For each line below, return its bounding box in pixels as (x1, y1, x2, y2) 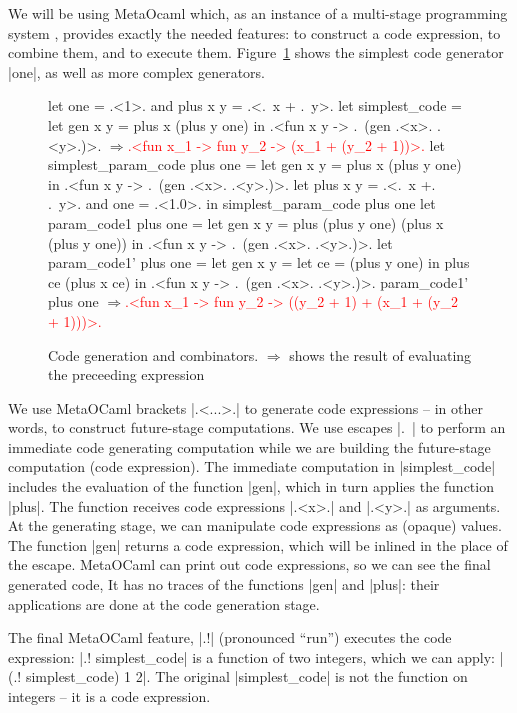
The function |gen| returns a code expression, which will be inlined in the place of (8, 534, 508, 555)
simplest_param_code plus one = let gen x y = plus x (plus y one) (48, 154, 462, 175)
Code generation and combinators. (48, 344, 259, 365)
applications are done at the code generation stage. (8, 593, 320, 614)
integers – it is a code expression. (8, 686, 211, 706)
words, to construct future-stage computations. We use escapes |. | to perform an (8, 417, 506, 438)
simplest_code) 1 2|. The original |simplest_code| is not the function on (25, 666, 468, 687)
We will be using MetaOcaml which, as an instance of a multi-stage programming (8, 3, 508, 23)
